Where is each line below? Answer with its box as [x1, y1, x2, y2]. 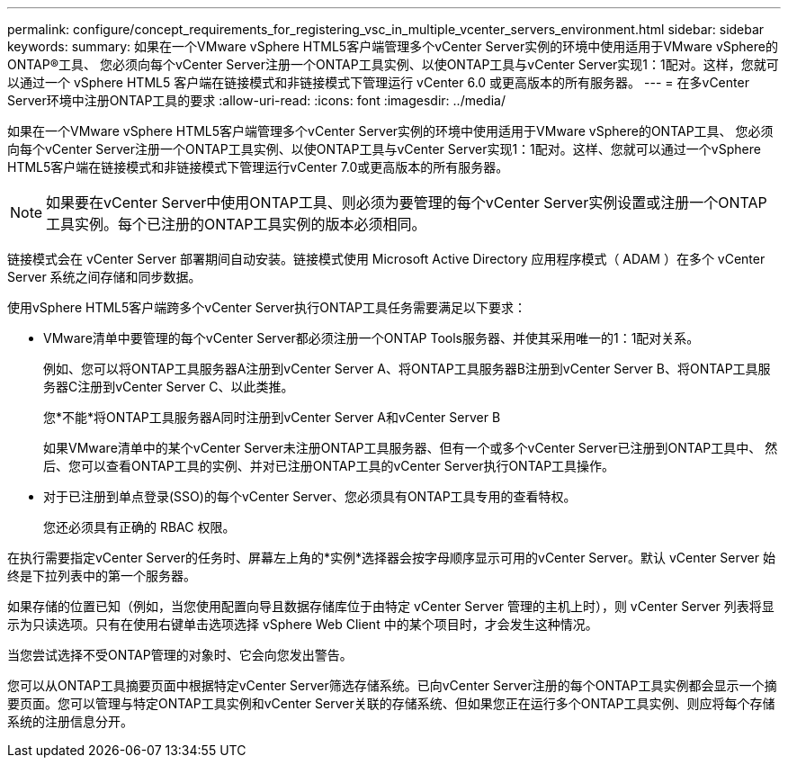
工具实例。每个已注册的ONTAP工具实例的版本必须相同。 [46, 215, 426, 233]
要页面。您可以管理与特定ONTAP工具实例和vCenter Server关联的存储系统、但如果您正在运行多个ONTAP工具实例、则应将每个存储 [7, 696, 775, 711]
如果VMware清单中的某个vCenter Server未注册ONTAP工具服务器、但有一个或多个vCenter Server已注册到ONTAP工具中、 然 [43, 440, 778, 455]
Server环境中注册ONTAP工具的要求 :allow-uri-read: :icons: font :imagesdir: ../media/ [7, 93, 506, 108]
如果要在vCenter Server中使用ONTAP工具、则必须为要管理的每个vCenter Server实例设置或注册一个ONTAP [46, 193, 767, 211]
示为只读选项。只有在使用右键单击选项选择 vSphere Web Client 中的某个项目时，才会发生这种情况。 [7, 616, 598, 632]
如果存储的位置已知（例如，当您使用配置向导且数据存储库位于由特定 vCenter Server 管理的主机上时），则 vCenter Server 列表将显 [7, 598, 775, 614]
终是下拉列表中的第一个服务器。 [7, 568, 196, 583]
